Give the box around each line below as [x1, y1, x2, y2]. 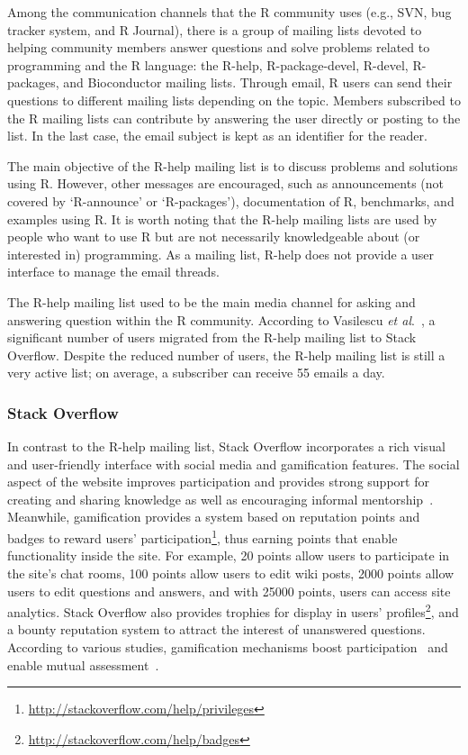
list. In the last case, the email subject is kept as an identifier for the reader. [7, 126, 427, 145]
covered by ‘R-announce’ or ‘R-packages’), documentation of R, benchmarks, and [7, 191, 454, 210]
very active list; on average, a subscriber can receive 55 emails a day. [7, 363, 385, 382]
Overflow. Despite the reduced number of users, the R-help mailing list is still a [7, 345, 445, 364]
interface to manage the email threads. [7, 262, 220, 281]
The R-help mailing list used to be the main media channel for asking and [7, 292, 416, 311]
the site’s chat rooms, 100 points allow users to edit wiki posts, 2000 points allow [7, 563, 454, 582]
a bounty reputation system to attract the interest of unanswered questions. [7, 620, 426, 639]
